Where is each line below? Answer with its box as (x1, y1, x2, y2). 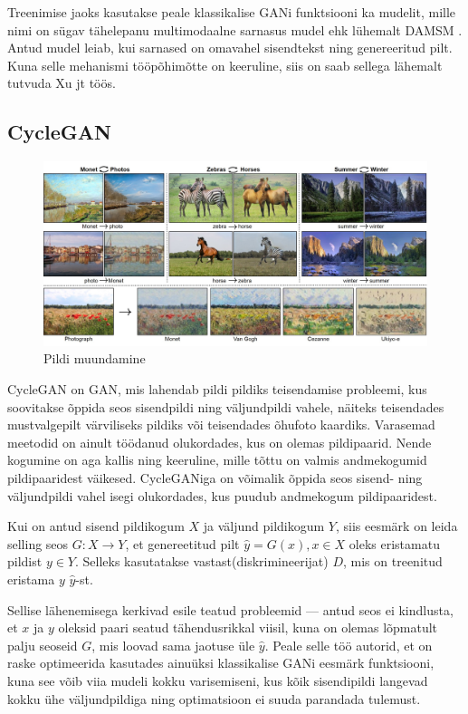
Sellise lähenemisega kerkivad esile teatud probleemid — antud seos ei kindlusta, (7, 600, 454, 619)
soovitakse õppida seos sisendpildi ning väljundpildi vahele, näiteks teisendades (7, 397, 444, 416)
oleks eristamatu (349, 534, 440, 553)
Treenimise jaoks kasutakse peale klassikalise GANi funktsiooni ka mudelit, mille (7, 3, 456, 21)
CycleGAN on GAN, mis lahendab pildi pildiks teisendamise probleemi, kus (7, 380, 427, 399)
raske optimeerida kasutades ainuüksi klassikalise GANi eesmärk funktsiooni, (7, 653, 435, 672)
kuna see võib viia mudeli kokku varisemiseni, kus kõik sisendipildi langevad (7, 671, 428, 690)
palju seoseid (7, 635, 78, 654)
